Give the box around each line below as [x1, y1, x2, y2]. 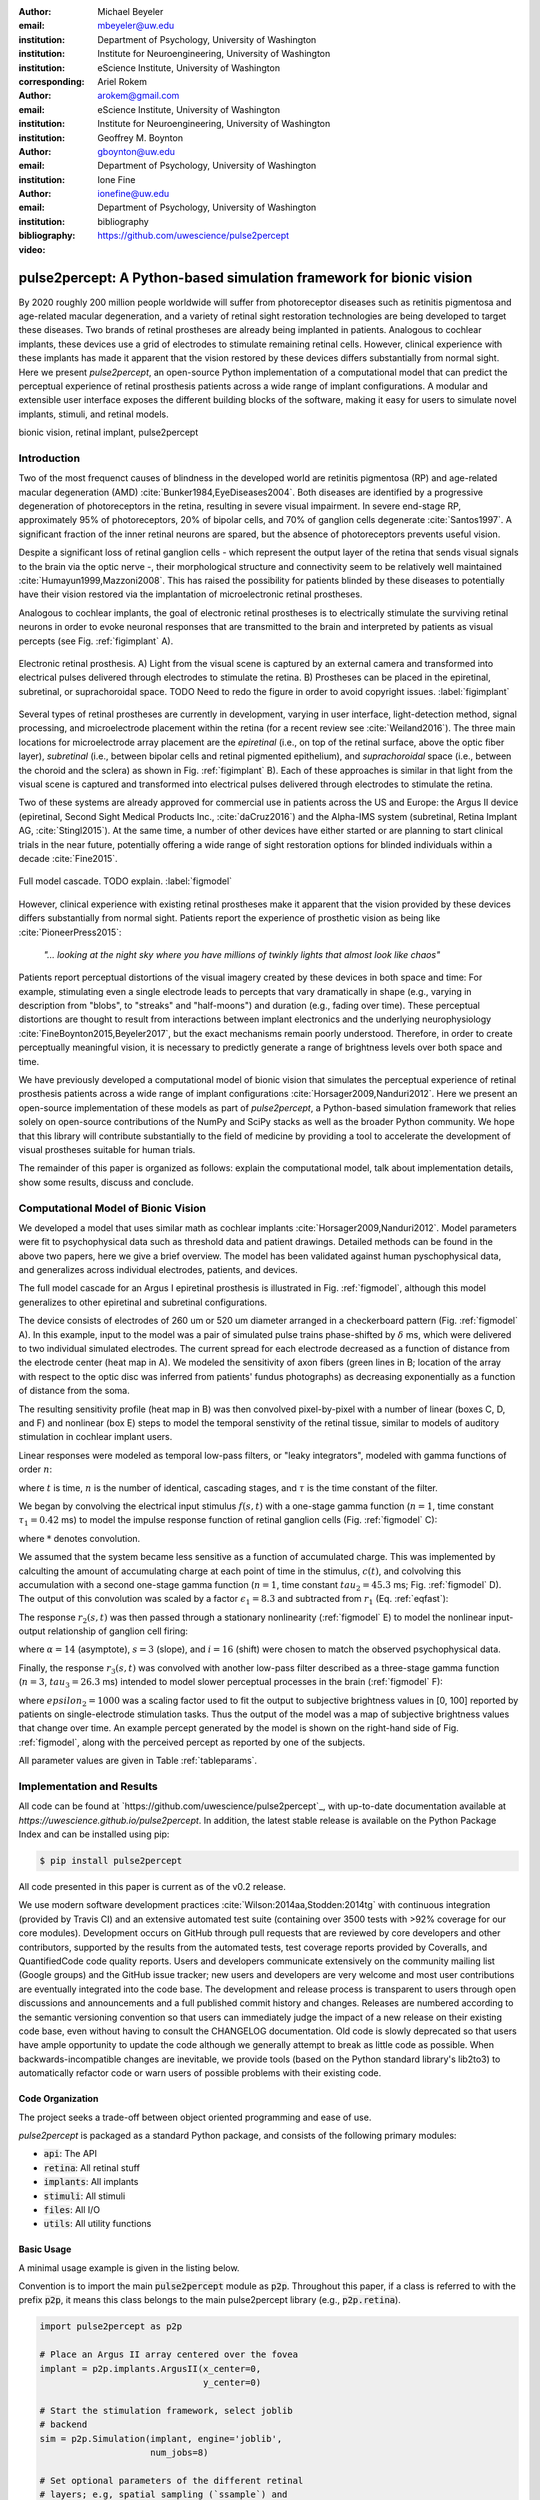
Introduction [18, 451, 80, 465]
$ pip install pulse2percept [39, 1855, 183, 1867]
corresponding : [18, 75, 85, 87]
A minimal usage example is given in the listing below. [18, 2261, 240, 2274]
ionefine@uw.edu [97, 188, 170, 200]
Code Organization [18, 2093, 99, 2105]
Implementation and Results [18, 1779, 159, 1793]
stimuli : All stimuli [43, 2190, 126, 2202]
